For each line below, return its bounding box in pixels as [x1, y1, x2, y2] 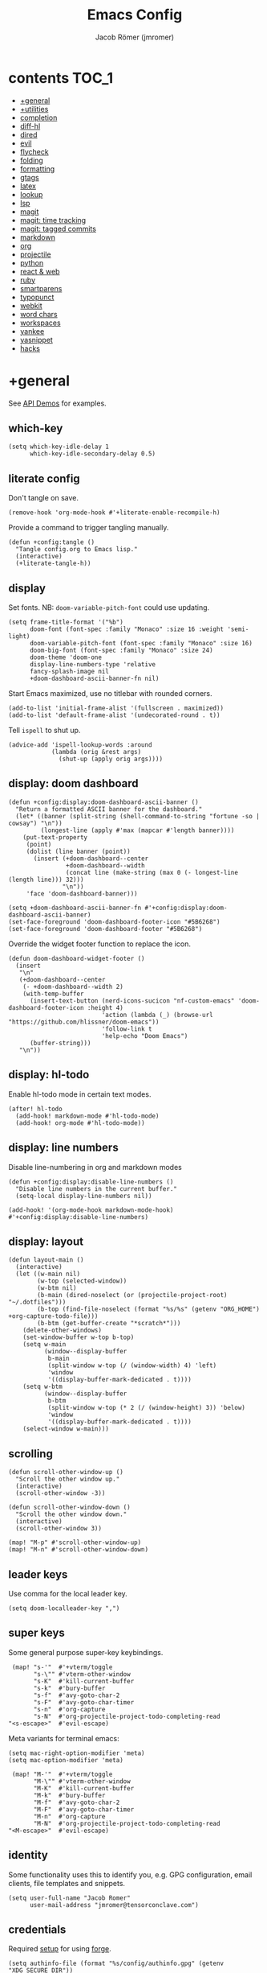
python [19, 257, 44, 267]
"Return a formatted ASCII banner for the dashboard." [15, 805, 203, 814]
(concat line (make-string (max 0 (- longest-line [65, 868, 239, 876]
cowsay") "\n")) [8, 819, 63, 827]
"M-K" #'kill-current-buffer [33, 1784, 135, 1792]
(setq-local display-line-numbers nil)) [15, 1192, 152, 1200]
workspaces [19, 318, 62, 327]
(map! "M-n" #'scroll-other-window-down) [8, 1546, 149, 1554]
